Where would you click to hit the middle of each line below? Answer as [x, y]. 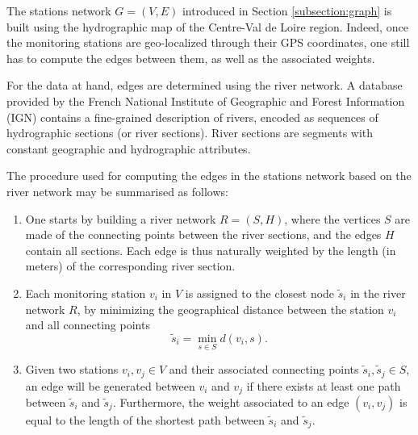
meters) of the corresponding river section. [130, 266]
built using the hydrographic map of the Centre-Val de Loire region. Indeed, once [207, 26]
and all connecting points [88, 325]
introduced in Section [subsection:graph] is [287, 10]
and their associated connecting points [264, 369]
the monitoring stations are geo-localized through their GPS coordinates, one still [208, 42]
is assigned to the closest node [260, 293]
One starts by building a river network [121, 218]
